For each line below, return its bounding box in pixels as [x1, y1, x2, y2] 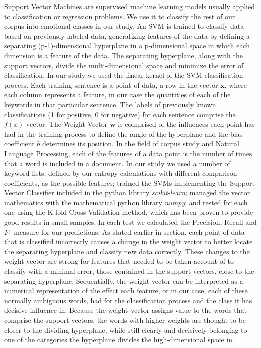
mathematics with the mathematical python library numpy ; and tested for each [4, 197, 248, 207]
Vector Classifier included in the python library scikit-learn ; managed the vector [4, 187, 250, 198]
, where [224, 79, 247, 90]
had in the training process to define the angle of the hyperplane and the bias [4, 128, 243, 139]
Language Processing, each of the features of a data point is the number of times [4, 148, 252, 158]
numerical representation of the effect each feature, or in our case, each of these [4, 285, 248, 296]
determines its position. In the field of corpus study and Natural [42, 138, 239, 149]
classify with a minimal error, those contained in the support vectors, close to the [4, 266, 254, 276]
